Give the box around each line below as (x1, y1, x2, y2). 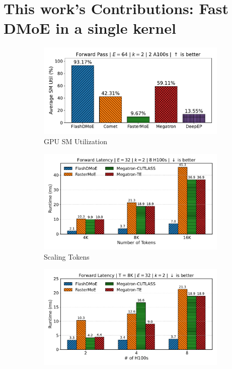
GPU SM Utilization (44, 136, 107, 146)
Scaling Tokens (44, 251, 90, 262)
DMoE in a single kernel (4, 18, 176, 38)
